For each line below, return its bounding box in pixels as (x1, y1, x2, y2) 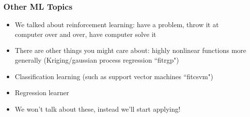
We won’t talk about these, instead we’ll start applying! (15, 103, 181, 114)
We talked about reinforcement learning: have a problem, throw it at (15, 19, 219, 30)
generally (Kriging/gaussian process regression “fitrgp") (15, 55, 179, 65)
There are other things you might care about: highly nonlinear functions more (15, 45, 246, 55)
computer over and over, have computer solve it (15, 29, 156, 39)
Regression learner (15, 87, 69, 98)
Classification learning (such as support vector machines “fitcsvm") (15, 71, 213, 81)
